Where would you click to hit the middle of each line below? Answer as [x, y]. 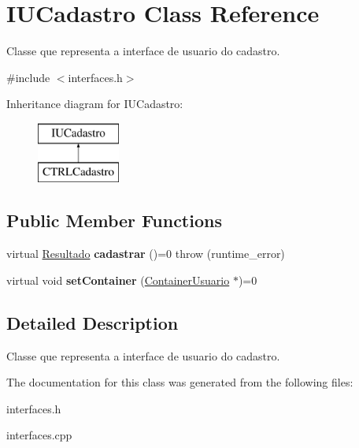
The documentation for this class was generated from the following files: [180, 382]
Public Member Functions [114, 220]
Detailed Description [93, 322]
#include [28, 77]
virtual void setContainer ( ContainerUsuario [118, 280]
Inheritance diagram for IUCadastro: [95, 104]
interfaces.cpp [39, 435]
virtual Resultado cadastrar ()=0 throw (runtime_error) [146, 254]
